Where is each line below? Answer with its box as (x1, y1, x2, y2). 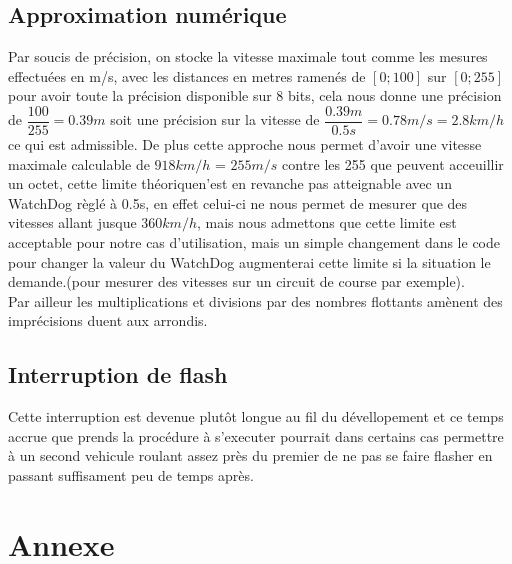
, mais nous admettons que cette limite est (196, 212, 457, 233)
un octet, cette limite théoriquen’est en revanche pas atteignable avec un (8, 173, 452, 194)
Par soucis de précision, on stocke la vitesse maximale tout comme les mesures (8, 46, 488, 67)
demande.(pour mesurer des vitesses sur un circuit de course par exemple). (8, 271, 465, 292)
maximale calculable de (8, 153, 150, 174)
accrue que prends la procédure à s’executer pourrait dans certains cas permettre (8, 425, 504, 446)
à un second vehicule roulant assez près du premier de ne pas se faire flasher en (8, 445, 493, 466)
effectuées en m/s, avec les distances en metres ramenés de (8, 65, 366, 86)
